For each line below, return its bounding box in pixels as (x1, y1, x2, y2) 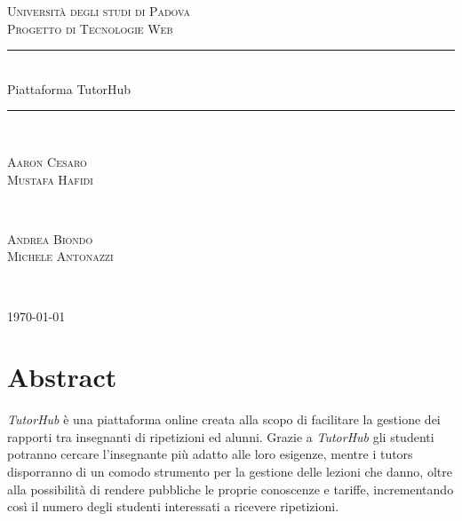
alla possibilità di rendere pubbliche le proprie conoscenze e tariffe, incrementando (7, 479, 454, 498)
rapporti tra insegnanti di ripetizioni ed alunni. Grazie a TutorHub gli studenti (7, 427, 434, 446)
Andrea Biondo (7, 229, 93, 248)
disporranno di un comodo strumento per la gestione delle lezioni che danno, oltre (7, 462, 452, 481)
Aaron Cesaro (7, 152, 87, 170)
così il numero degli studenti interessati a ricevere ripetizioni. (7, 497, 339, 516)
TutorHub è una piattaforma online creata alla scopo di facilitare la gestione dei (7, 410, 441, 429)
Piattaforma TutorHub (7, 79, 131, 98)
